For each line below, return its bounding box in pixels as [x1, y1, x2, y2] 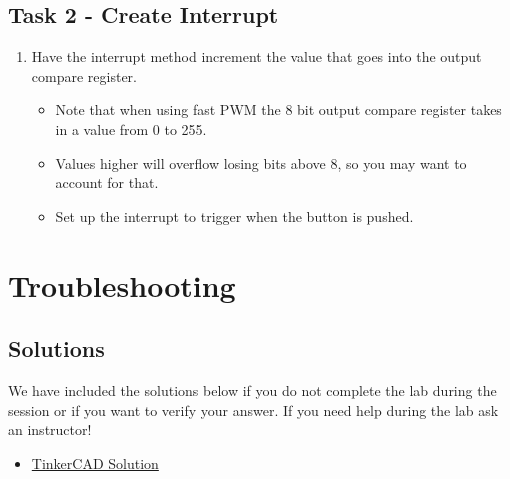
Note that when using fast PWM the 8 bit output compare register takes [55, 99, 502, 120]
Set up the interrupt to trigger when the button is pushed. [55, 205, 414, 226]
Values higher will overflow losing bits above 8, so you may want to [55, 152, 467, 173]
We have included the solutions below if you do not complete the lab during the [8, 379, 497, 400]
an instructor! [8, 419, 92, 440]
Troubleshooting [8, 264, 236, 305]
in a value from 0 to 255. [55, 118, 207, 139]
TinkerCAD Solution [31, 452, 159, 473]
